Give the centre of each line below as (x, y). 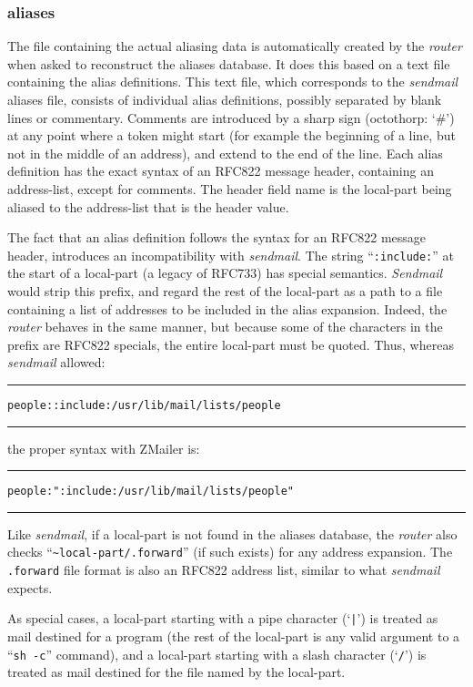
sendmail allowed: (56, 362)
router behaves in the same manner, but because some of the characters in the (225, 327)
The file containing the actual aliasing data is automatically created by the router (235, 46)
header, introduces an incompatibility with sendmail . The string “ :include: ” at (231, 255)
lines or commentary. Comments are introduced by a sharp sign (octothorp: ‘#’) (231, 117)
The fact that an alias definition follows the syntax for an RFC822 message (217, 237)
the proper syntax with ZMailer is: (104, 448)
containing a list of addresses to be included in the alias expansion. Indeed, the (227, 308)
